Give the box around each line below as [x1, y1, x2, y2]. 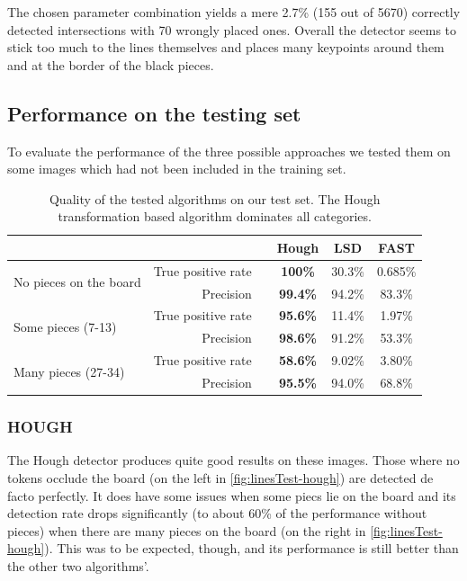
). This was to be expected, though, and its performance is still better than [44, 539, 459, 558]
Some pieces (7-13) [13, 317, 117, 335]
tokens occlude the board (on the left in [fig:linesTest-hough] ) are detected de [7, 468, 434, 487]
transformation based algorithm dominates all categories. [58, 207, 372, 226]
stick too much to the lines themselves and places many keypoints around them [7, 38, 445, 57]
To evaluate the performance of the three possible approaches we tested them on [7, 141, 451, 160]
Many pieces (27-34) [13, 362, 125, 380]
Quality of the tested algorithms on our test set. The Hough [49, 189, 381, 208]
